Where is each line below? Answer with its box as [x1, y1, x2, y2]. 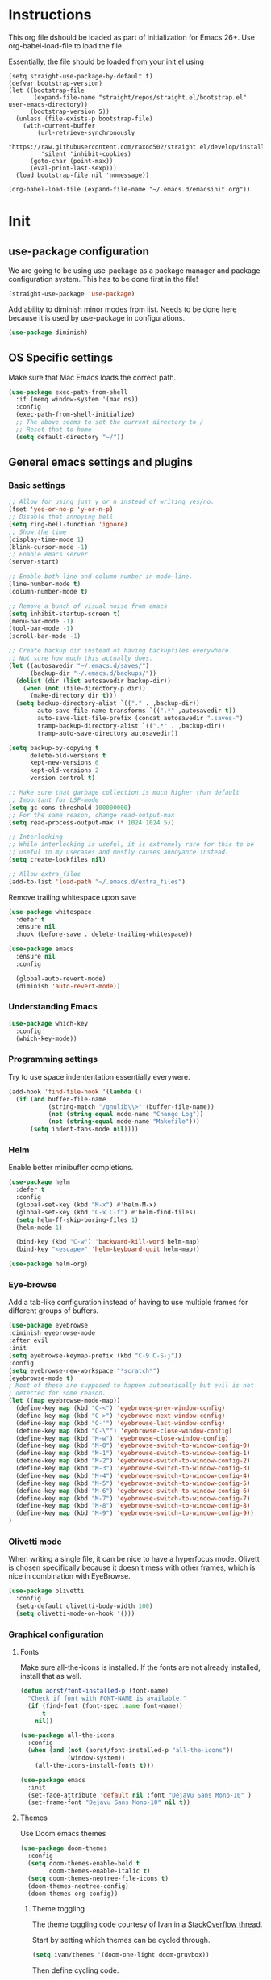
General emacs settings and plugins [8, 455, 194, 469]
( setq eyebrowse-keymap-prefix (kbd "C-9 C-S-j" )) [8, 1351, 182, 1360]
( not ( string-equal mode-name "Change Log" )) [48, 1110, 204, 1118]
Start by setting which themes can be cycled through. [31, 1936, 211, 1945]
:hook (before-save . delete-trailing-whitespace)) [15, 930, 194, 938]
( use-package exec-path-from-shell [8, 388, 128, 396]
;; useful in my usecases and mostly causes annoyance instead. [8, 848, 229, 857]
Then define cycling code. [31, 1965, 119, 1975]
